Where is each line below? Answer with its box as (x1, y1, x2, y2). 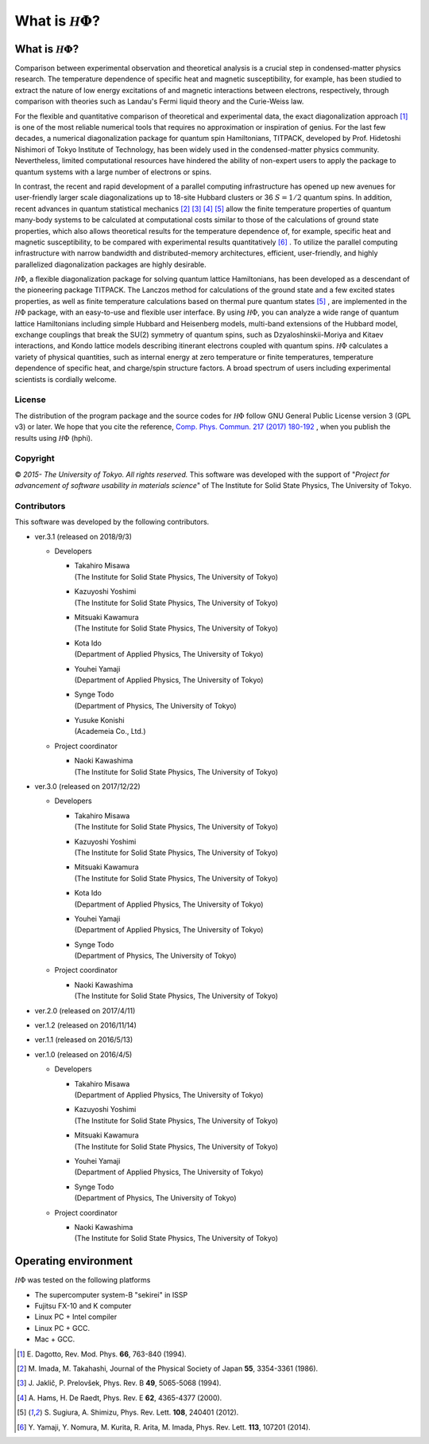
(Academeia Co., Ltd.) (74, 727, 146, 736)
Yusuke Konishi (74, 716, 125, 725)
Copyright (14, 453, 55, 464)
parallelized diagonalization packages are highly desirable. (14, 260, 207, 269)
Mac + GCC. (34, 1334, 75, 1344)
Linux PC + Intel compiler (34, 1312, 118, 1321)
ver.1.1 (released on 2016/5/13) (34, 1035, 133, 1044)
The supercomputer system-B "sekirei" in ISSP (34, 1290, 188, 1299)
